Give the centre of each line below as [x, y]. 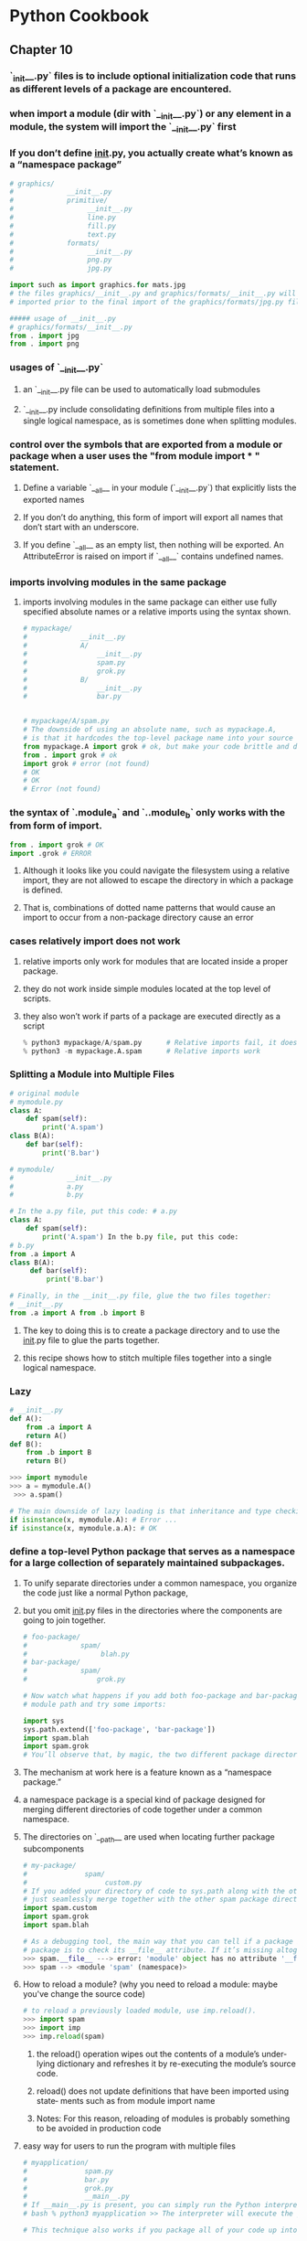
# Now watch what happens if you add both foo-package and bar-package [162, 1696]
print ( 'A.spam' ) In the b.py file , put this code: [141, 1237]
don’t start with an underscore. [81, 527]
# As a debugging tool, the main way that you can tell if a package [158, 1941]
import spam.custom [60, 1908]
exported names [53, 499]
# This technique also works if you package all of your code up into [160, 2230]
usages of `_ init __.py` [56, 368]
